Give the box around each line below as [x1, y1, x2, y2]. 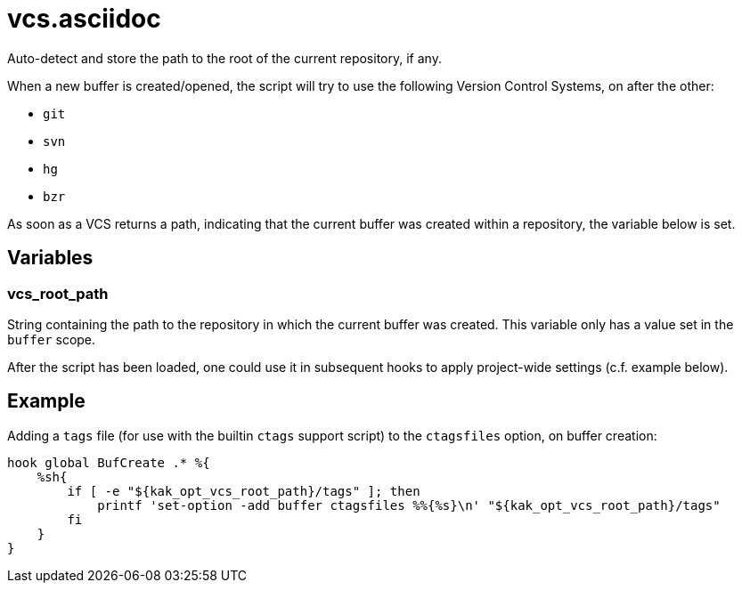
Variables [7, 247, 94, 270]
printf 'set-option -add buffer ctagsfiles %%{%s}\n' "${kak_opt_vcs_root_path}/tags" [97, 497, 721, 513]
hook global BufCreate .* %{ [7, 455, 210, 470]
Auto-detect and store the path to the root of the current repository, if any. [7, 50, 442, 66]
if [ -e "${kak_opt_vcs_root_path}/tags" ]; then [67, 483, 420, 498]
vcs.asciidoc [7, 4, 161, 34]
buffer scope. [7, 331, 96, 347]
